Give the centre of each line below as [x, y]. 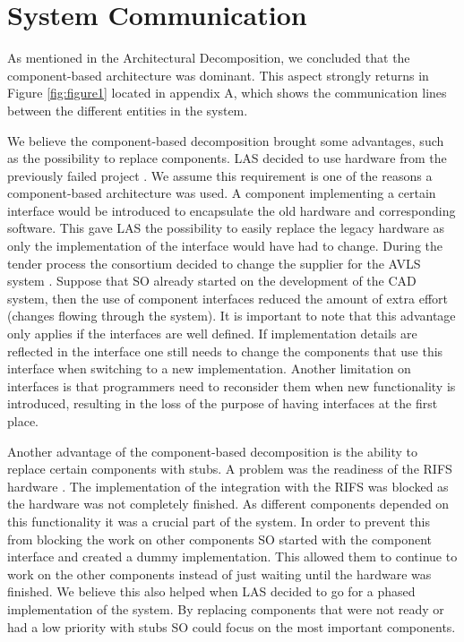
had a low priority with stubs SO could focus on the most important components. [232, 626]
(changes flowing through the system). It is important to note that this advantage [232, 316]
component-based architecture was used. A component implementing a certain [222, 193]
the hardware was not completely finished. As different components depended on [228, 504]
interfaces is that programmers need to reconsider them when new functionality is [232, 385]
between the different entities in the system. [128, 110]
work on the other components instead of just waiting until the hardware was [219, 574]
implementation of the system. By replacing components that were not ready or [226, 608]
